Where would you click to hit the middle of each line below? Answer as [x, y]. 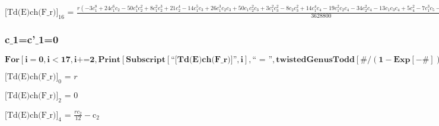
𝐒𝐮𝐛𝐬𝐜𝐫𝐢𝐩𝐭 [146, 60]
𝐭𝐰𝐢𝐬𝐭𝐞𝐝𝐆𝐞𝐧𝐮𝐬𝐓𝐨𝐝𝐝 [315, 60]
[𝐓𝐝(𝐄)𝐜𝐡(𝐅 [198, 60]
